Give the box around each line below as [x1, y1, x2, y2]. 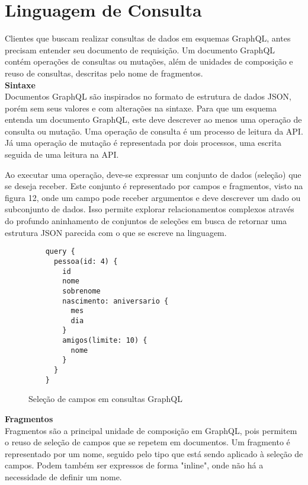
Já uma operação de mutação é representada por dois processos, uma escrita [5, 136, 282, 149]
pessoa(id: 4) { [53, 257, 118, 266]
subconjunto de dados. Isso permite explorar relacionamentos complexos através [5, 203, 294, 215]
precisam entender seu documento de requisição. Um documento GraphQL [5, 43, 275, 56]
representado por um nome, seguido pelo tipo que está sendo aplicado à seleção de [5, 447, 303, 460]
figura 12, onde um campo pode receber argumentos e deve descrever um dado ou [5, 191, 301, 203]
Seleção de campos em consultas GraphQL [28, 393, 182, 405]
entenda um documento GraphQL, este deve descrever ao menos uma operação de [5, 113, 302, 126]
